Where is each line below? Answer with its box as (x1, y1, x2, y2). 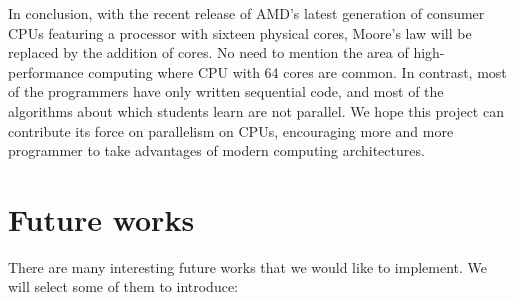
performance (8, 61, 84, 82)
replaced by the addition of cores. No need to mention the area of (8, 42, 409, 63)
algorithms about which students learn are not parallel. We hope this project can (8, 100, 504, 121)
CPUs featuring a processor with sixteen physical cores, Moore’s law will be (8, 22, 472, 43)
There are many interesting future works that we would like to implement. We (8, 256, 488, 277)
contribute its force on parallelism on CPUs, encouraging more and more (8, 120, 454, 141)
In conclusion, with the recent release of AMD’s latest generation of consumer (8, 3, 485, 23)
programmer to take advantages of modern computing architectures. (8, 140, 425, 161)
